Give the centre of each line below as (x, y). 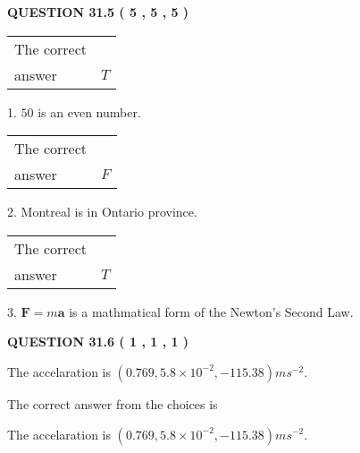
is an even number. (89, 111)
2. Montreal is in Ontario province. (102, 212)
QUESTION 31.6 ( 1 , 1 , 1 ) (98, 342)
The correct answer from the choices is (113, 403)
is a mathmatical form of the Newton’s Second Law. (211, 311)
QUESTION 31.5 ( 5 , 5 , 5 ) (98, 12)
